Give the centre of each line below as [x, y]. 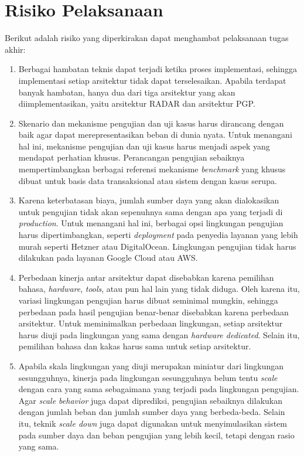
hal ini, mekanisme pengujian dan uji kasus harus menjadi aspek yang [144, 146]
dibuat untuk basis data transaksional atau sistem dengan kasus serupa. [148, 180]
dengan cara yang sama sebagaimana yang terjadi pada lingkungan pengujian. [159, 389]
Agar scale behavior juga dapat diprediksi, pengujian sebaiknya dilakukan [150, 400]
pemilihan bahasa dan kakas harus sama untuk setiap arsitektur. [135, 346]
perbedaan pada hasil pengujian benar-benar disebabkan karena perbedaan [153, 312]
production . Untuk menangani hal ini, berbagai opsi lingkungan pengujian [151, 223]
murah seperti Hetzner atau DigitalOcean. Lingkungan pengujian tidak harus [157, 246]
